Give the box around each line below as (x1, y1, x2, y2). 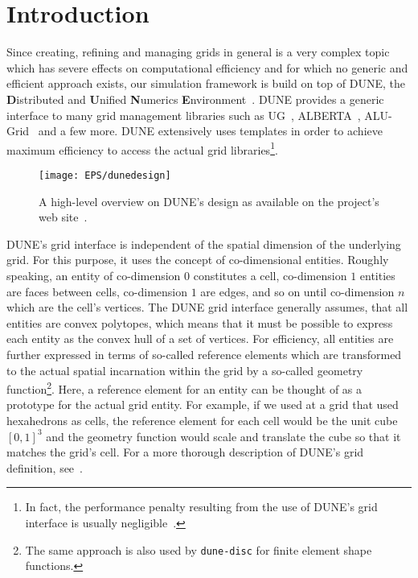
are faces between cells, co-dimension (6, 283, 187, 299)
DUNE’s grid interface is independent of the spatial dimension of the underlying (6, 235, 401, 252)
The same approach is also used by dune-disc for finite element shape (25, 541, 372, 558)
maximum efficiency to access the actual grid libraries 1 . (6, 138, 278, 158)
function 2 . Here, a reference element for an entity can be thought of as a (6, 378, 363, 397)
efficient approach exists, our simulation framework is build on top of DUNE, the (6, 75, 405, 92)
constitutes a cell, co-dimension (193, 266, 347, 283)
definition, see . (6, 459, 83, 476)
